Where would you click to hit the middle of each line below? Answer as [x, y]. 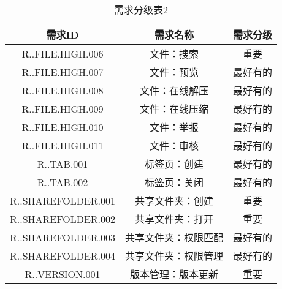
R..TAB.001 [63, 163]
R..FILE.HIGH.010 [63, 127]
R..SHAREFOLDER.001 [63, 200]
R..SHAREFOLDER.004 [63, 255]
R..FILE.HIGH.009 [63, 108]
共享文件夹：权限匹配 [174, 237]
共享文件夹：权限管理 [174, 256]
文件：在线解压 [174, 90]
